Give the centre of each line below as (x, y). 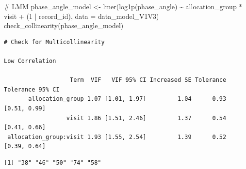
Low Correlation (30, 61)
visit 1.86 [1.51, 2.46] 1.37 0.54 (146, 118)
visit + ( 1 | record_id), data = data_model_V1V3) (82, 16)
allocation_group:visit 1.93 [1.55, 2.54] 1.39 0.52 (117, 137)
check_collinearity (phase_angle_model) (64, 25)
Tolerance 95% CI (32, 89)
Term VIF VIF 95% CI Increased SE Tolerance (148, 80)
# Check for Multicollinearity (54, 42)
